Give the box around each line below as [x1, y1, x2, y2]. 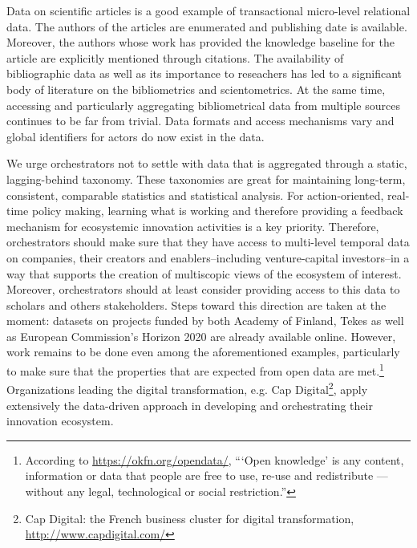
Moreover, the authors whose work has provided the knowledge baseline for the [6, 34, 395, 51]
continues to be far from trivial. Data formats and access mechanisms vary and [6, 112, 395, 129]
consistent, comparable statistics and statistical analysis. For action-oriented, [6, 186, 384, 203]
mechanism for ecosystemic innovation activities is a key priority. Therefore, [6, 217, 379, 234]
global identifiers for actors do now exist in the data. [6, 128, 265, 144]
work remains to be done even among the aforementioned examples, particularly [6, 343, 400, 360]
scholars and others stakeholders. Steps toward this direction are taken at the [6, 296, 387, 313]
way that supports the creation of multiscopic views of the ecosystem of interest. [6, 265, 402, 282]
